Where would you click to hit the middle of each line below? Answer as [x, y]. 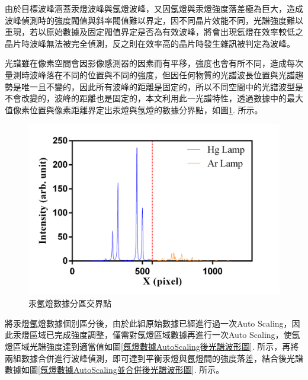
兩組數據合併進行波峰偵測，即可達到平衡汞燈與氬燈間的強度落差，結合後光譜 [154, 358]
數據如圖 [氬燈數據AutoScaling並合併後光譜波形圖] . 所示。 [115, 370]
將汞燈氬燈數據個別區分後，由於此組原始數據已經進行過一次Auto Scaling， [148, 323]
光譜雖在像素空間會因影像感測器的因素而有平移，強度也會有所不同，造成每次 [154, 63]
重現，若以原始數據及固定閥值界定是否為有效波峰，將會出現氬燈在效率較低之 [154, 32]
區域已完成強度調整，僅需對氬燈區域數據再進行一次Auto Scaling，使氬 [165, 335]
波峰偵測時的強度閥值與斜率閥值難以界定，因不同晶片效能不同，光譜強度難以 [154, 20]
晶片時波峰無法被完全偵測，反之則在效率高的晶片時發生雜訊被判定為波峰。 [150, 43]
